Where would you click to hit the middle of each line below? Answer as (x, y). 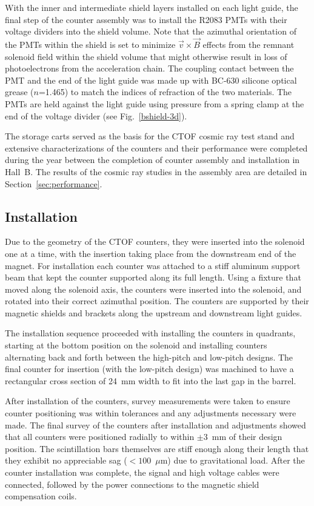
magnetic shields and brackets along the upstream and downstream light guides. (154, 312)
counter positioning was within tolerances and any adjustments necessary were (151, 413)
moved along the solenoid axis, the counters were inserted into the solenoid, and (153, 289)
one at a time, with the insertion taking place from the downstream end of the (151, 253)
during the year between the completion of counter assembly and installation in (152, 160)
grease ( (19, 92)
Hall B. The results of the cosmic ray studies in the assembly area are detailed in (156, 171)
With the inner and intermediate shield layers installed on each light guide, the (152, 7)
